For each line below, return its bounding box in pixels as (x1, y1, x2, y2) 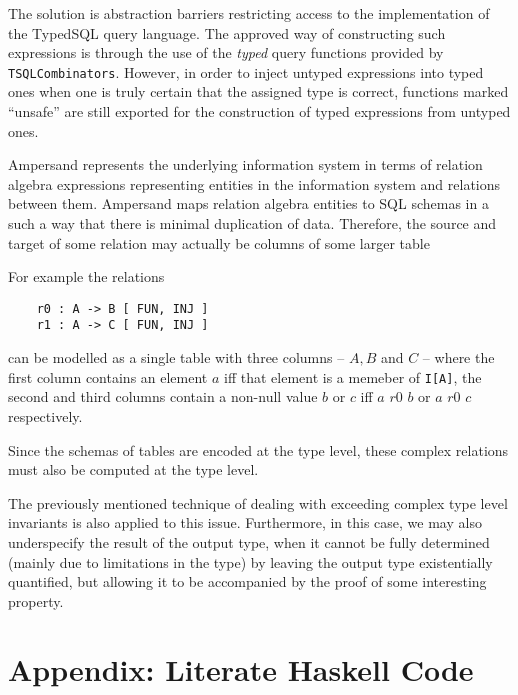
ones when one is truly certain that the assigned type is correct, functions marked (8, 81, 509, 102)
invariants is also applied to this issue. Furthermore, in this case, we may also (8, 512, 482, 533)
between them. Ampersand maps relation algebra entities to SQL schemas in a (8, 193, 489, 214)
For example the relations (8, 266, 165, 287)
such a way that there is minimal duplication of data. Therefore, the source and (8, 213, 497, 233)
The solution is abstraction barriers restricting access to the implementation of (8, 3, 490, 23)
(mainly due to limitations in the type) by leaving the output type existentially (8, 551, 493, 572)
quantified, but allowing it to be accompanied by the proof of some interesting (8, 571, 487, 592)
